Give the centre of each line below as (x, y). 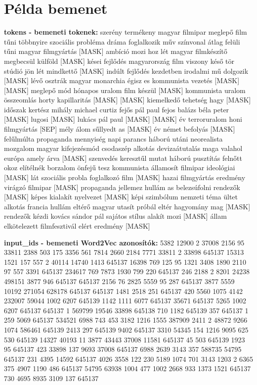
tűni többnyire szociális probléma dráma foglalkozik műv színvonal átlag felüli (122, 41)
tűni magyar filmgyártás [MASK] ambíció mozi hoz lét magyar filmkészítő (116, 51)
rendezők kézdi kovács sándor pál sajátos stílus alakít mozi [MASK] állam (115, 216)
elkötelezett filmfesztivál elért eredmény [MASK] (77, 226)
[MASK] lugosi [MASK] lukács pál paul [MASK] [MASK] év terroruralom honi (123, 119)
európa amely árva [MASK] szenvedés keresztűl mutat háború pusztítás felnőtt (123, 158)
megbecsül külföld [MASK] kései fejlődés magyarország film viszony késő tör (119, 61)
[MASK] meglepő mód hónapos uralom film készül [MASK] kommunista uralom (125, 90)
